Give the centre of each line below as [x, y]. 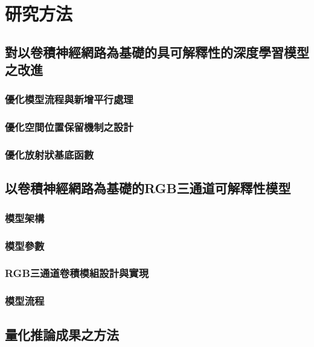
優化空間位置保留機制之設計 [69, 127]
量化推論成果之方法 [62, 334]
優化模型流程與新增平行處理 [69, 99]
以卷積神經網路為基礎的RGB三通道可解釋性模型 [148, 188]
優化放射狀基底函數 [50, 155]
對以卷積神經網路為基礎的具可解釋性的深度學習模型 [157, 52]
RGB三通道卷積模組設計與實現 [77, 273]
